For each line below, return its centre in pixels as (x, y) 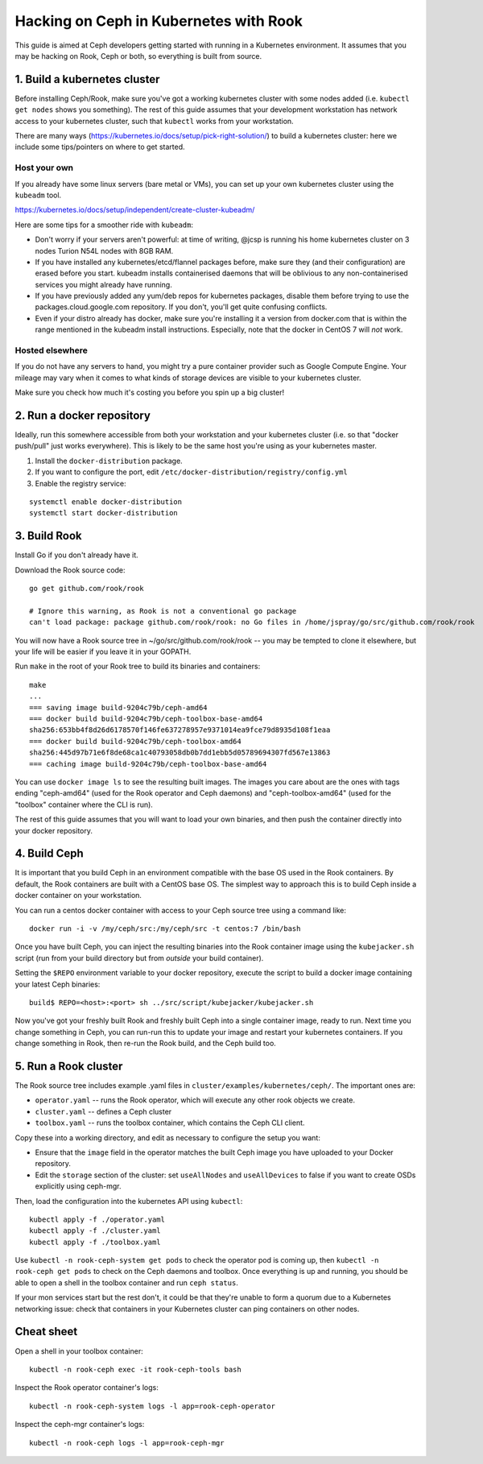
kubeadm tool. (38, 195)
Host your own (44, 167)
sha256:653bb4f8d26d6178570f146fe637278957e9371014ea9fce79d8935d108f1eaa (180, 730)
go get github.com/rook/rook (87, 589)
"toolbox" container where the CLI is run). (84, 804)
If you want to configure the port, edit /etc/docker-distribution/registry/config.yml (191, 472)
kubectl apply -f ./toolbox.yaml (95, 1242)
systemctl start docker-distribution (104, 513)
